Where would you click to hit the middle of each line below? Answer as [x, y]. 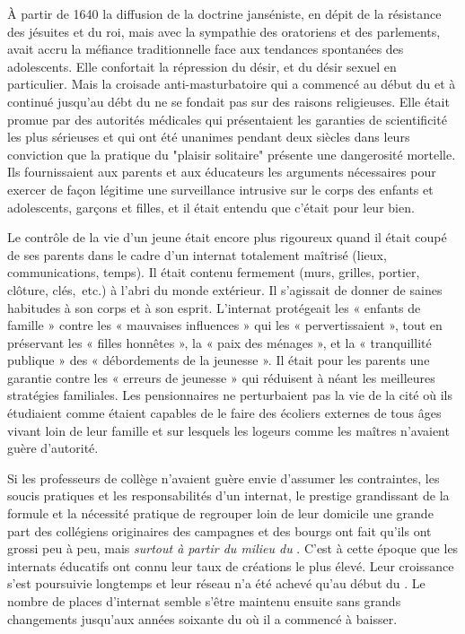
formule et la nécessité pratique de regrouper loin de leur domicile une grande [220, 513]
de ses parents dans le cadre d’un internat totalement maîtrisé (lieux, [197, 254]
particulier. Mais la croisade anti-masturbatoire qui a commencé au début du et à [232, 84]
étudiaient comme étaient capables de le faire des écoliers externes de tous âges [224, 413]
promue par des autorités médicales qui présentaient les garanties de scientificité [227, 119]
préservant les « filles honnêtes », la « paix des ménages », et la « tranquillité [219, 342]
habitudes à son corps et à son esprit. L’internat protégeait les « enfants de [214, 307]
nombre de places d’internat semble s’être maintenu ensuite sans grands [204, 601]
